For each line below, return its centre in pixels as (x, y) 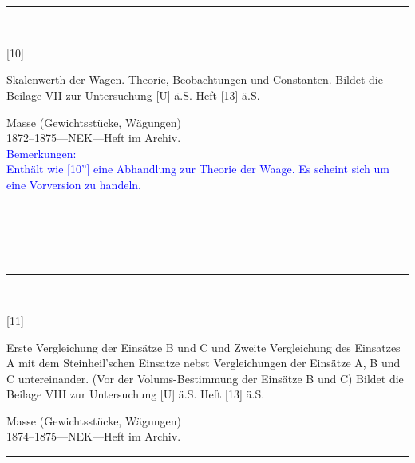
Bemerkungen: (41, 153)
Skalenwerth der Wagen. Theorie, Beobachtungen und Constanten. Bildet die (195, 79)
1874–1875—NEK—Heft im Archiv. (94, 436)
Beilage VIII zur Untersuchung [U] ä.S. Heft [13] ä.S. (136, 394)
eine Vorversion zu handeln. (74, 184)
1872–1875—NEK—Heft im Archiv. (94, 138)
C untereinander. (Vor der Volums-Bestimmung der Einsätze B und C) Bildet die (205, 378)
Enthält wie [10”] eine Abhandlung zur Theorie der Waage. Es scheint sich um (198, 169)
